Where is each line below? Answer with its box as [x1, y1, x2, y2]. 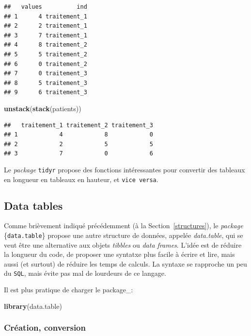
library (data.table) [4, 301, 62, 311]
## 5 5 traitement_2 [4, 50, 87, 58]
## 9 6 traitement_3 [4, 89, 87, 96]
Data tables [4, 198, 63, 213]
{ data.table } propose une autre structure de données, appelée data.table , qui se [4, 230, 243, 240]
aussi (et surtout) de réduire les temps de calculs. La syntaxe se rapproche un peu [4, 258, 247, 269]
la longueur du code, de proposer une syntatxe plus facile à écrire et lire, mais [4, 249, 235, 259]
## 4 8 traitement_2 [4, 41, 87, 49]
